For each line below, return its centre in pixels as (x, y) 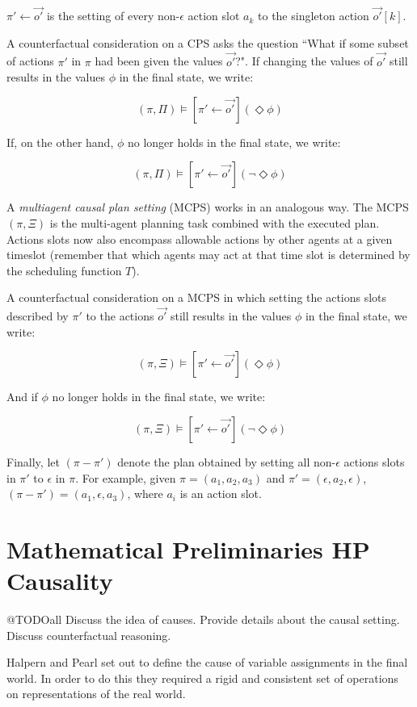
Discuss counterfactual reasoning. (89, 635)
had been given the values (159, 61)
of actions (30, 61)
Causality (60, 581)
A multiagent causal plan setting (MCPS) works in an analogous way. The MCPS (208, 207)
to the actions (120, 316)
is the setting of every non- (113, 16)
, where (145, 494)
